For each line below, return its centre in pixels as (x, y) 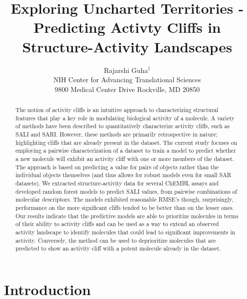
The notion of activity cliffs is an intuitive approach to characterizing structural (117, 110)
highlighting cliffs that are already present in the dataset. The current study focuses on (126, 142)
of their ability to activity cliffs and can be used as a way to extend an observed (117, 224)
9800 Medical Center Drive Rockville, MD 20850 (127, 89)
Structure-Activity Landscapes (127, 46)
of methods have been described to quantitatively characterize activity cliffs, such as (123, 126)
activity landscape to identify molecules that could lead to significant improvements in (125, 232)
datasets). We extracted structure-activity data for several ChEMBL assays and (117, 183)
